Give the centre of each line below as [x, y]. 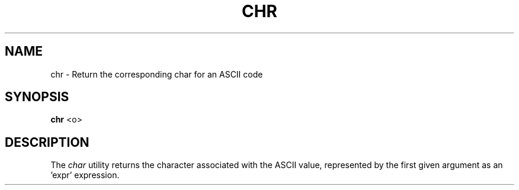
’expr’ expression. [85, 175]
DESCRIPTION [47, 142]
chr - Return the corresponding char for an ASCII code [157, 74]
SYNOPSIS [37, 97]
